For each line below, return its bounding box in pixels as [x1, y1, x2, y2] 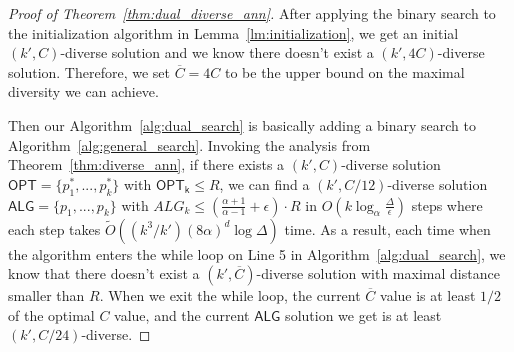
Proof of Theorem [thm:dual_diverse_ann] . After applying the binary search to [8, 3, 496, 23]
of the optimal [8, 304, 95, 325]
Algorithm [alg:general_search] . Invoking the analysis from [8, 134, 371, 155]
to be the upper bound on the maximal [225, 61, 465, 82]
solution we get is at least [285, 304, 442, 325]
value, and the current [114, 304, 250, 325]
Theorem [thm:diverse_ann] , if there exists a [8, 154, 285, 175]
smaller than [8, 285, 85, 306]
